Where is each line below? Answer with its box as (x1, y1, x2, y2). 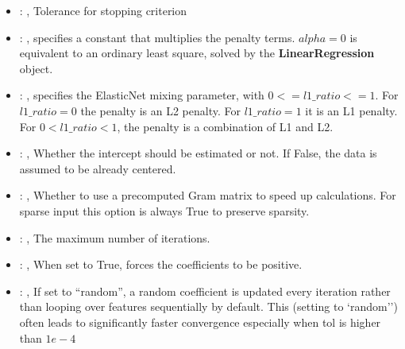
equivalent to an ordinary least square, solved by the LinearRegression (19, 45, 375, 61)
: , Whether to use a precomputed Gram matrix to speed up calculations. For (19, 187, 396, 204)
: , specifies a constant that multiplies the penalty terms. (19, 29, 295, 45)
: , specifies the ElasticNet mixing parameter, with (19, 87, 264, 103)
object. (19, 60, 53, 76)
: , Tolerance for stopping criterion (19, 2, 187, 18)
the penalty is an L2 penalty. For (80, 102, 241, 118)
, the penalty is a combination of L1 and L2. (117, 118, 334, 134)
